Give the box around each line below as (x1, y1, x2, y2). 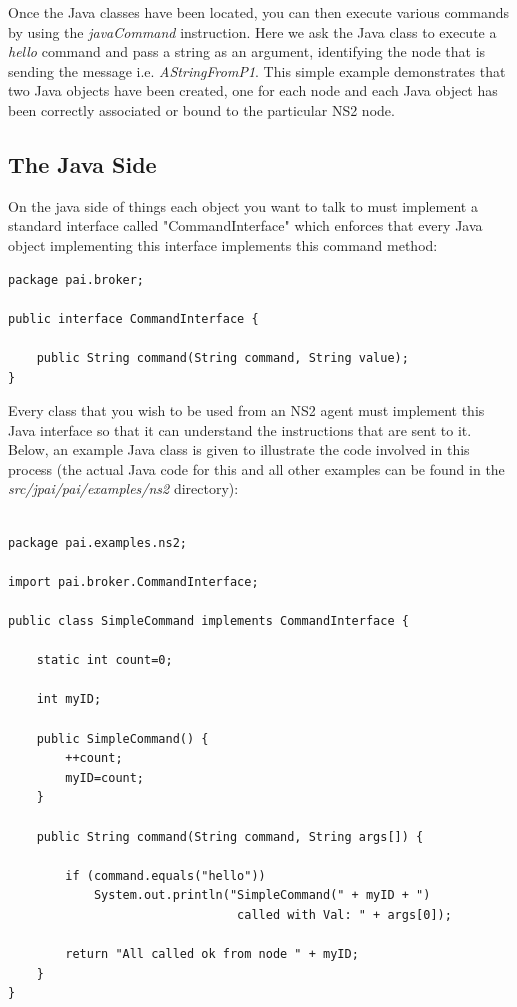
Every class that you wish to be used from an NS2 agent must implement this (8, 400, 485, 421)
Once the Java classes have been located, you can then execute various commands (8, 2, 510, 22)
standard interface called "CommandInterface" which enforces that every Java (8, 215, 483, 236)
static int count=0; (36, 653, 173, 668)
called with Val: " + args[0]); (237, 907, 452, 922)
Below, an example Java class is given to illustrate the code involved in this (8, 439, 470, 460)
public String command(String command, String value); (36, 350, 409, 365)
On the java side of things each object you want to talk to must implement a (8, 195, 478, 216)
